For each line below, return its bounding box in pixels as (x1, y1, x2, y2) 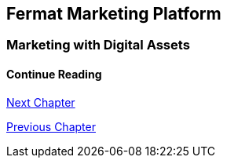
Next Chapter (6, 95, 75, 109)
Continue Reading (6, 67, 102, 82)
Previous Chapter (6, 119, 96, 133)
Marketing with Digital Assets (6, 37, 190, 53)
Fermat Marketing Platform (6, 4, 222, 24)
